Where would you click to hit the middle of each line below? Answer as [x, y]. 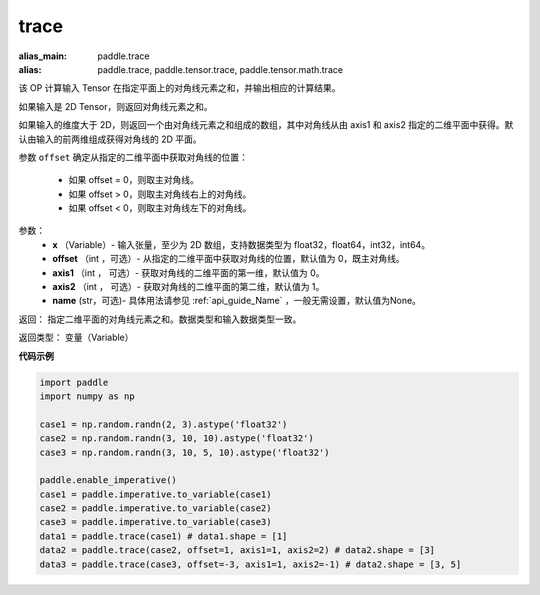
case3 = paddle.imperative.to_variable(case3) [155, 522]
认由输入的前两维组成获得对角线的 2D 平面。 [110, 139]
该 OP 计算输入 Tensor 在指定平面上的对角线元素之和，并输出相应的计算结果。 [179, 88]
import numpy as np [87, 396]
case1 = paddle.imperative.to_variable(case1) [155, 494]
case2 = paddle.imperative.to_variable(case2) [155, 508]
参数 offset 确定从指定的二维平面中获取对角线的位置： [133, 157]
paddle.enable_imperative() [108, 480]
